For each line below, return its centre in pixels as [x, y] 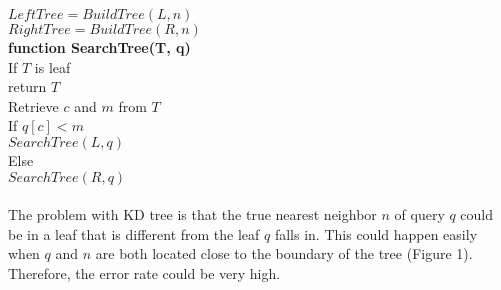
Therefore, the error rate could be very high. [144, 272]
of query [419, 214]
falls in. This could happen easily [376, 233]
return [27, 86]
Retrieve [33, 105]
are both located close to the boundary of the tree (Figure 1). [284, 253]
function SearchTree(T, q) [99, 47]
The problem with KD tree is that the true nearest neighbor [192, 214]
